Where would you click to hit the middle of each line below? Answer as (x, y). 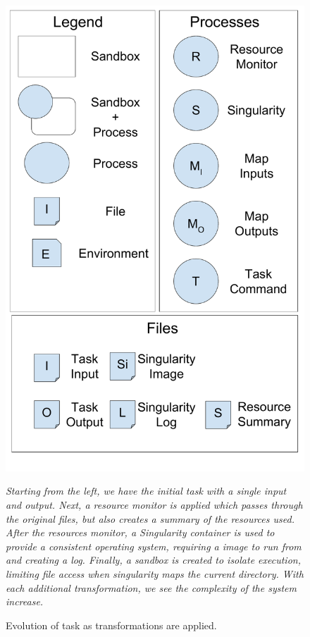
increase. (25, 601)
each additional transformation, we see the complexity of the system (151, 587)
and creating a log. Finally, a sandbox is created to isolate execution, (153, 560)
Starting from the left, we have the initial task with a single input (146, 491)
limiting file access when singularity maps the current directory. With (155, 574)
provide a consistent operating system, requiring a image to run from (154, 546)
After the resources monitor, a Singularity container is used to (140, 532)
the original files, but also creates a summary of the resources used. (150, 518)
